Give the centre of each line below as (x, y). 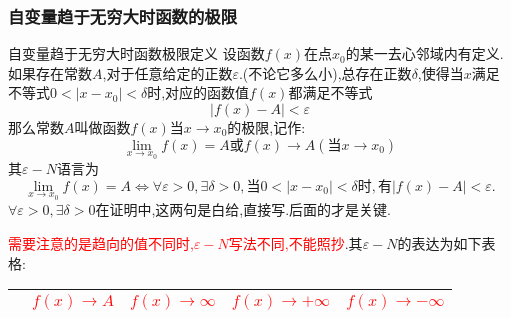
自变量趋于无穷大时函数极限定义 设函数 (136, 53)
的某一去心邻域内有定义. (424, 53)
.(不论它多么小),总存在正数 (325, 72)
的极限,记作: (266, 127)
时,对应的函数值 (198, 92)
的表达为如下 (439, 243)
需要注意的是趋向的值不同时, (101, 243)
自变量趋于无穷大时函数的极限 (123, 15)
